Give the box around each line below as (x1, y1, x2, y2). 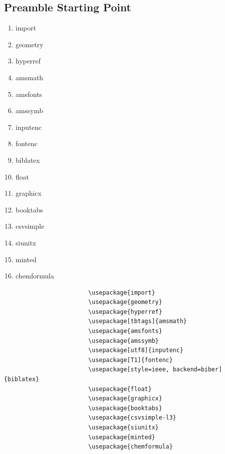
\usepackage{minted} (88, 433, 155, 441)
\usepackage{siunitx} (88, 424, 159, 431)
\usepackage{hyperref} (88, 308, 163, 315)
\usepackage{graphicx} (88, 395, 163, 402)
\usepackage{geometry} (88, 299, 163, 306)
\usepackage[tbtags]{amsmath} (88, 318, 187, 325)
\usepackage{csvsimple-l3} (88, 414, 176, 422)
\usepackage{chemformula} (88, 443, 173, 451)
